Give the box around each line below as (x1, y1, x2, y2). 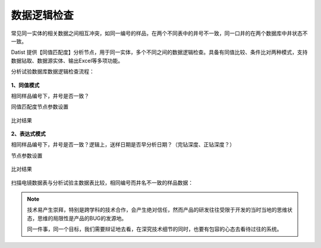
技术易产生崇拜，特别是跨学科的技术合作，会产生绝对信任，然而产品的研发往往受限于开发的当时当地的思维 (27, 206, 288, 214)
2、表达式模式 (11, 131, 46, 138)
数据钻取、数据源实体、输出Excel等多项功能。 (11, 57, 124, 64)
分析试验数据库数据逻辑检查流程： (11, 68, 95, 75)
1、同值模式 (11, 81, 40, 88)
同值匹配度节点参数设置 (11, 103, 68, 110)
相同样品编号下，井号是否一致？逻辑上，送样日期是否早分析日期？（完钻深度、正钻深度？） (11, 141, 235, 148)
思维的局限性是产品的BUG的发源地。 (37, 214, 127, 222)
